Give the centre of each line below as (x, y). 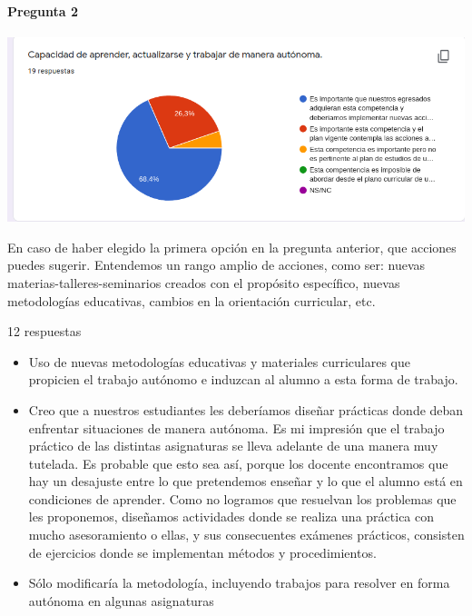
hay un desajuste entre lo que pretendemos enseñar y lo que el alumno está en (246, 481)
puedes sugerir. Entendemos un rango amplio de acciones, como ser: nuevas (216, 265)
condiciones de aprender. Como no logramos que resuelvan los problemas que (242, 498)
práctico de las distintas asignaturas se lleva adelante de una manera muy (233, 446)
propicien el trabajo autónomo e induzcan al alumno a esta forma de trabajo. (243, 379)
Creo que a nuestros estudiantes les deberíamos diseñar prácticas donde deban (246, 409)
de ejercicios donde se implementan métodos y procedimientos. (202, 552)
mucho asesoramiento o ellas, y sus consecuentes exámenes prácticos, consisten (246, 535)
